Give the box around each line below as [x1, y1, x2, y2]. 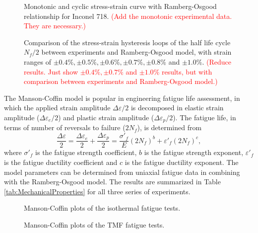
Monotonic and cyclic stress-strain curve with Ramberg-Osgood [24, 1, 217, 11]
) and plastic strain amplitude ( [58, 112, 154, 122]
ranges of [24, 56, 51, 67]
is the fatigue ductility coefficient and [4, 157, 118, 167]
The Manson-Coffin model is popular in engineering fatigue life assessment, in [4, 92, 240, 103]
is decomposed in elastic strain [130, 102, 224, 113]
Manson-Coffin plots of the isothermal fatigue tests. [24, 203, 181, 213]
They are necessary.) [24, 20, 86, 31]
